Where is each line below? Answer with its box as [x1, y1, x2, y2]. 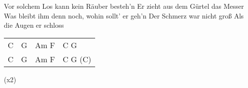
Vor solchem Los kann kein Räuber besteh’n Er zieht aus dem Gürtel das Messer [4, 1, 244, 11]
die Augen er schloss [4, 20, 64, 30]
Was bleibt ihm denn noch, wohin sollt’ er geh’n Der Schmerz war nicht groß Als [4, 10, 244, 20]
